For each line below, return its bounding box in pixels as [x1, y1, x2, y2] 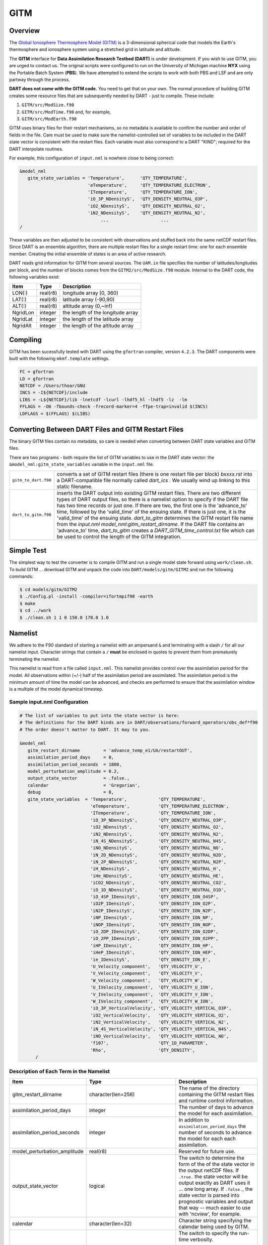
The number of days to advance [178, 1104, 254, 1111]
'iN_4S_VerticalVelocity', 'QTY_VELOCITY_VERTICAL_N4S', [90, 1026, 232, 1032]
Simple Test [9, 546, 47, 555]
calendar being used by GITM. [178, 1223, 250, 1230]
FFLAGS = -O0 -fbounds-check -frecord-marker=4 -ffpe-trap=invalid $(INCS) [19, 404, 208, 409]
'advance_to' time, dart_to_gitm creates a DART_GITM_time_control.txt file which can [57, 527, 255, 534]
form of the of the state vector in [178, 1160, 255, 1167]
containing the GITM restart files [178, 1091, 254, 1098]
